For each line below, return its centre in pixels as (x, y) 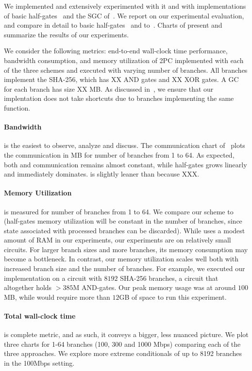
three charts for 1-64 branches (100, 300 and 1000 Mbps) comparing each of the (122, 344)
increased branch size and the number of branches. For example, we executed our (125, 268)
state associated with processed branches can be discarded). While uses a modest (125, 230)
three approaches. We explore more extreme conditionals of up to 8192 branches (123, 353)
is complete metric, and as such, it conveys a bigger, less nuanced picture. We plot (126, 334)
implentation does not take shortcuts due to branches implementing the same (119, 98)
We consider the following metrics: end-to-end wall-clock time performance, (116, 51)
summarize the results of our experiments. (67, 34)
